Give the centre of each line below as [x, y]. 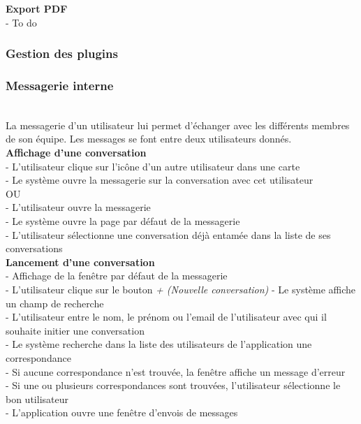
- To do [21, 22]
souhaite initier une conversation [75, 330]
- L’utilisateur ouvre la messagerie [78, 207]
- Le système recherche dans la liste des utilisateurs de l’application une [159, 344]
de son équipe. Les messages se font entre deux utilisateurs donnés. [149, 139]
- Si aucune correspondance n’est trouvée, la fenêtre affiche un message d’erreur [176, 371]
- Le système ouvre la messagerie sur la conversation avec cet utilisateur [160, 180]
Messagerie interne [60, 85]
